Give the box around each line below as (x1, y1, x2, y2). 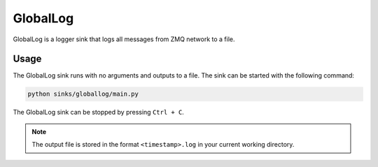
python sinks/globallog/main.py (27, 90, 139, 98)
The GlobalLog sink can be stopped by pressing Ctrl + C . (13, 108, 185, 117)
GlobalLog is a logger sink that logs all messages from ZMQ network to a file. (13, 35, 235, 43)
